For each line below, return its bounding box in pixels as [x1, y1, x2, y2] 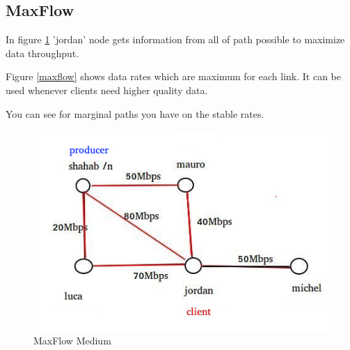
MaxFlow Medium [33, 333, 111, 348]
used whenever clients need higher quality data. [6, 82, 208, 97]
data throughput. [6, 45, 79, 60]
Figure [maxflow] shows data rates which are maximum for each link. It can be [6, 69, 341, 84]
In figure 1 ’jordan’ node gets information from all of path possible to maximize [6, 32, 345, 47]
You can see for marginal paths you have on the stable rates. [6, 106, 264, 121]
